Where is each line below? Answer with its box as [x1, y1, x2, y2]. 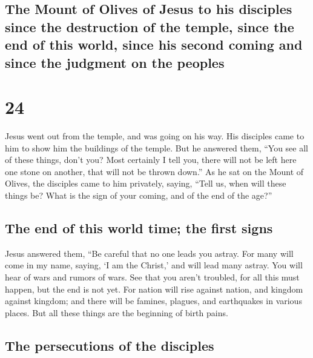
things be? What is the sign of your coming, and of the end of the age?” [5, 189, 272, 202]
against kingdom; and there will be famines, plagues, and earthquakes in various [5, 294, 302, 307]
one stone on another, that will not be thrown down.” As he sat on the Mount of [5, 165, 304, 177]
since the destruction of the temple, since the [5, 17, 294, 36]
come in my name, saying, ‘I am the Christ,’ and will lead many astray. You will [5, 259, 303, 271]
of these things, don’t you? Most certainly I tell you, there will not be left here [5, 153, 297, 166]
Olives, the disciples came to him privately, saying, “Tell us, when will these [5, 177, 286, 190]
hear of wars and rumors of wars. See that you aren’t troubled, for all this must [5, 271, 300, 283]
